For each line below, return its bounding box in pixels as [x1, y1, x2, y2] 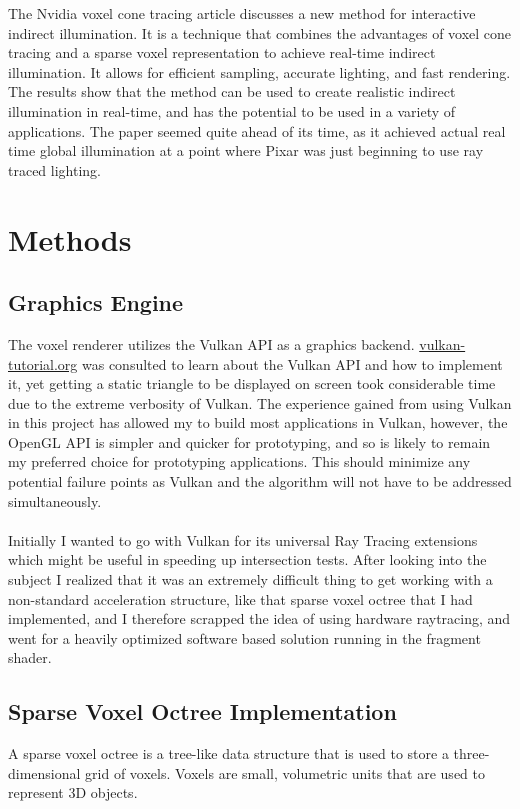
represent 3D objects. [8, 782, 138, 803]
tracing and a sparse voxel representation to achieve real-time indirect [8, 42, 436, 63]
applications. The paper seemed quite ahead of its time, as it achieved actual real [8, 120, 506, 141]
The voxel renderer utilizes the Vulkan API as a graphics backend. [8, 333, 415, 354]
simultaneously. [8, 490, 102, 511]
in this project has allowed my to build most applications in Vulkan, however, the [8, 412, 508, 433]
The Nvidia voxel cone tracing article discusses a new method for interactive [8, 3, 476, 23]
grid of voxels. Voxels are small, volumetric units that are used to [85, 762, 485, 783]
